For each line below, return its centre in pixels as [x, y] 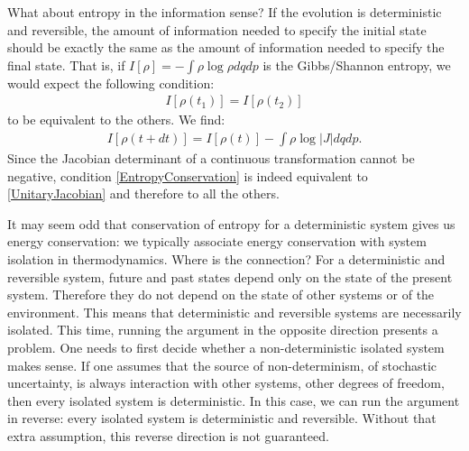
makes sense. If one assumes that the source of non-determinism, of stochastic [222, 365]
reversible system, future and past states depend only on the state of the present [230, 276]
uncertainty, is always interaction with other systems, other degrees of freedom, [226, 383]
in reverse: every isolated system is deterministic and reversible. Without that [222, 418]
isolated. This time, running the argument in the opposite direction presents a [223, 330]
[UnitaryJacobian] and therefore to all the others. [143, 193]
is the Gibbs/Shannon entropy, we [357, 64]
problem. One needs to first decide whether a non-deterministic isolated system [226, 347]
